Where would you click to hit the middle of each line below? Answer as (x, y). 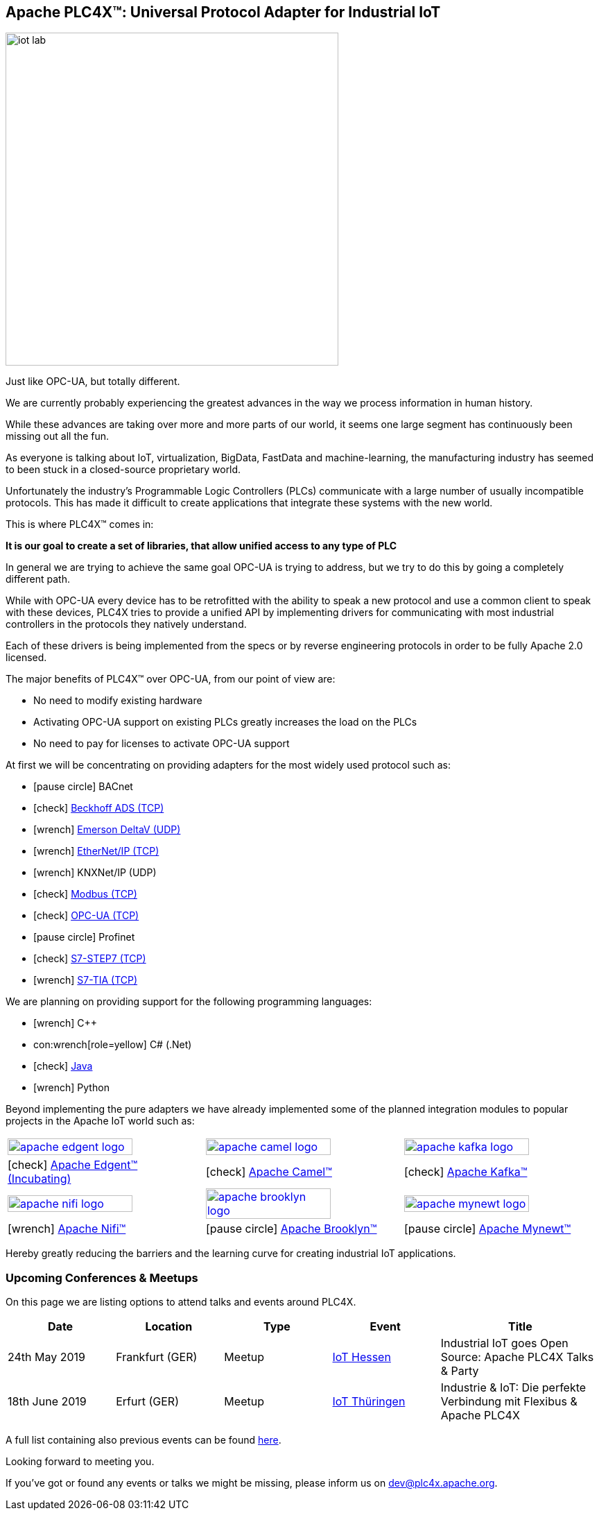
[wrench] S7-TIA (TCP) (86, 980)
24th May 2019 (47, 1357)
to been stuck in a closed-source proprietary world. (123, 470)
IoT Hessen (362, 1357)
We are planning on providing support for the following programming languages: (189, 1002)
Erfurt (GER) (147, 1402)
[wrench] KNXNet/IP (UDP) (95, 873)
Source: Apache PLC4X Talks (517, 1357)
